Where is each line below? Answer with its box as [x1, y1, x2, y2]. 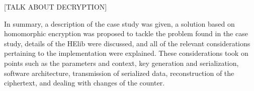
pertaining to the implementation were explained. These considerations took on [4, 48, 248, 58]
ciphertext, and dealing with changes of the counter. [4, 77, 165, 88]
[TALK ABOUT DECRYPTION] [4, 2, 107, 12]
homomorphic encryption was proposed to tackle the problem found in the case [4, 28, 248, 39]
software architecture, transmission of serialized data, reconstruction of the [4, 67, 234, 78]
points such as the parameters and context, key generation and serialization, [4, 57, 239, 68]
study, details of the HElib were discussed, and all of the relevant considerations [4, 38, 250, 48]
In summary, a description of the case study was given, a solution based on [4, 18, 235, 29]
